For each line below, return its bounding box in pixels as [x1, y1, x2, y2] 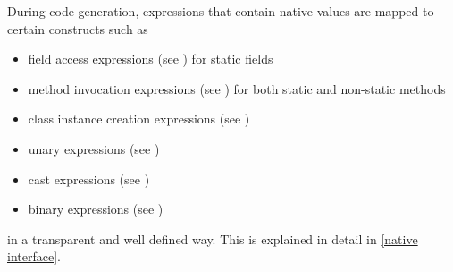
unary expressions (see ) [28, 139, 160, 157]
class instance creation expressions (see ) [28, 109, 250, 128]
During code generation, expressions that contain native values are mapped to [7, 2, 434, 20]
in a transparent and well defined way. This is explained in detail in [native [7, 229, 418, 248]
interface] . [7, 247, 61, 266]
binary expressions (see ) [28, 200, 164, 218]
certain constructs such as [7, 19, 148, 38]
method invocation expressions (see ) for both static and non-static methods [28, 79, 446, 98]
